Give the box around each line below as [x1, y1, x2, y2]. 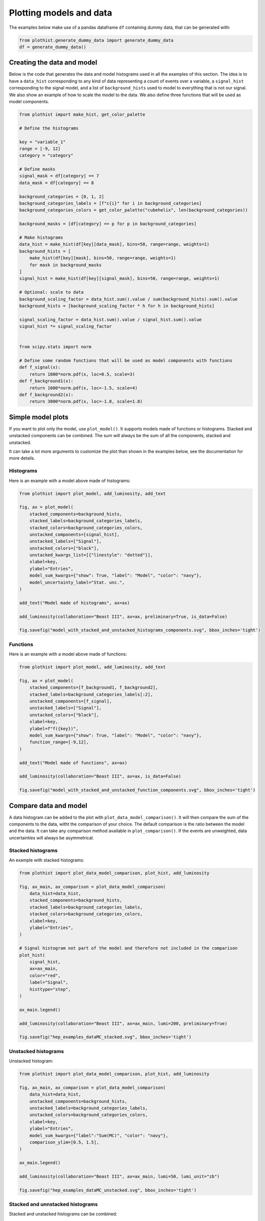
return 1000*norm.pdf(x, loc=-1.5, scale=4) [29, 385, 138, 391]
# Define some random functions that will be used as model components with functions [19, 358, 233, 363]
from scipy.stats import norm [19, 344, 92, 350]
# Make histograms [19, 235, 63, 240]
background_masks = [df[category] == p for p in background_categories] [19, 221, 197, 227]
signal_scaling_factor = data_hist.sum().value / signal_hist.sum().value [19, 316, 202, 322]
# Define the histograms [19, 125, 79, 131]
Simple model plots [9, 413, 69, 421]
